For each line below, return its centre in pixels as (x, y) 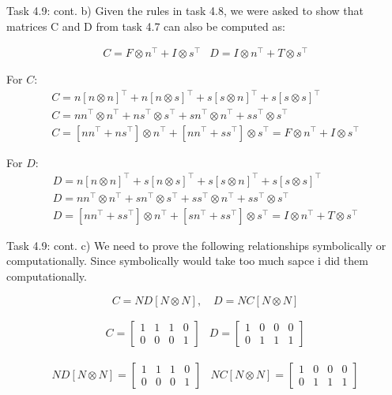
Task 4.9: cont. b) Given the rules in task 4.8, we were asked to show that (185, 10)
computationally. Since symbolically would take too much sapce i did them (187, 261)
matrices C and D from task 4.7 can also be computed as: (146, 26)
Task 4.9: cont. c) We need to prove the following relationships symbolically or (196, 245)
